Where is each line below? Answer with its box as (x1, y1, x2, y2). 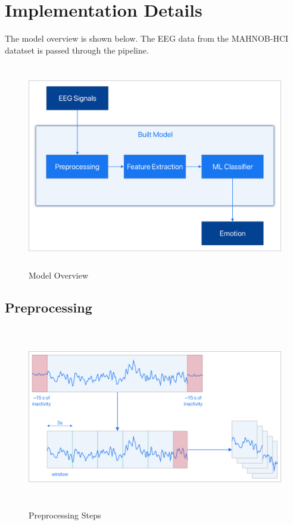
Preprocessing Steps (29, 508, 101, 521)
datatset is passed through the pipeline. (5, 43, 149, 56)
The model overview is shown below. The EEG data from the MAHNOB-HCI (5, 32, 289, 45)
